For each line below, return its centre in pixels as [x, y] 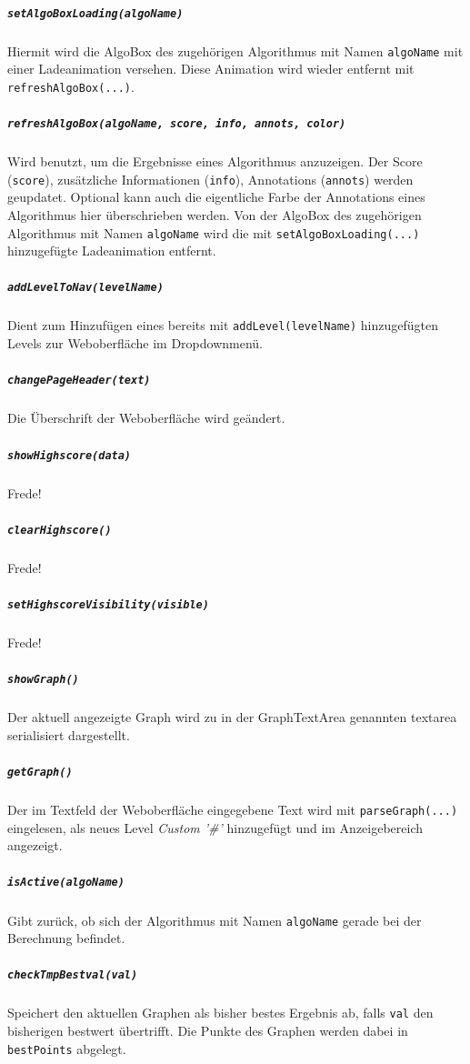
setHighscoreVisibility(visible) [108, 604]
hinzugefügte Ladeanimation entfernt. [112, 251]
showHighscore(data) [70, 455]
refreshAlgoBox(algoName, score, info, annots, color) [177, 124]
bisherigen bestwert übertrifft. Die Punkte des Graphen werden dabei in [208, 1031]
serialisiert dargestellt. [69, 734]
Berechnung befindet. [66, 938]
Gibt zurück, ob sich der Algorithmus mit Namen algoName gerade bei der [215, 920]
